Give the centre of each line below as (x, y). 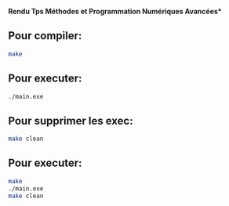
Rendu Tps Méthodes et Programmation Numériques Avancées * (115, 11)
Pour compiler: (45, 36)
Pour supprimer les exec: (71, 121)
